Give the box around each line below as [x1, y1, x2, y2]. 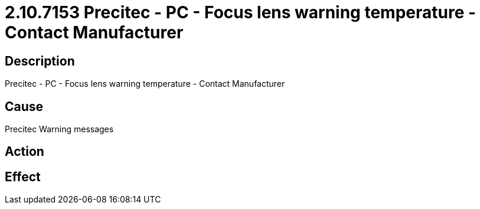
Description [5, 53, 75, 68]
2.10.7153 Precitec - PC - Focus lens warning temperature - [5, 2, 476, 22]
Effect [5, 169, 41, 184]
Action [5, 144, 44, 159]
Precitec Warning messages [5, 124, 114, 135]
